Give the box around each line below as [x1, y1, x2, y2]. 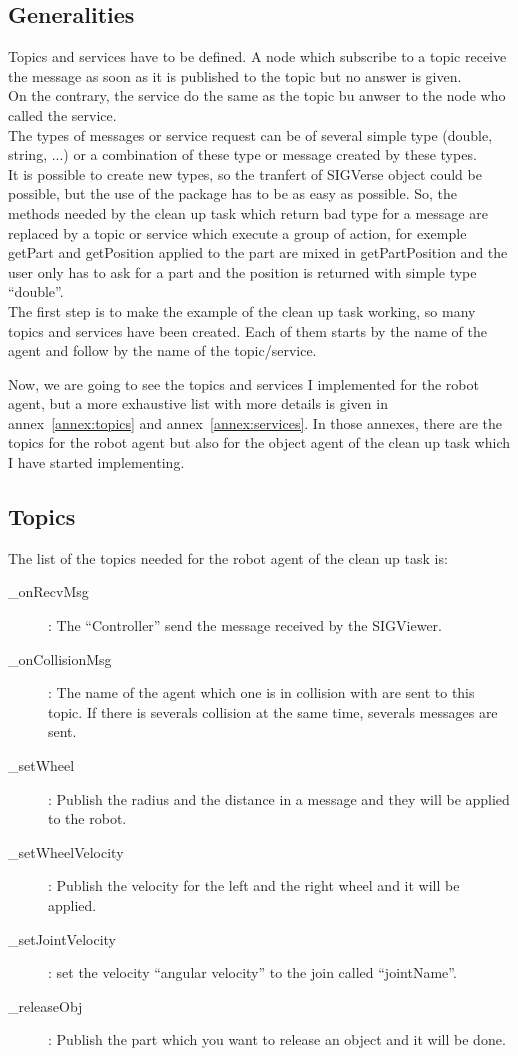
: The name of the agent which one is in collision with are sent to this [48, 682, 475, 703]
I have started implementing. [8, 452, 185, 473]
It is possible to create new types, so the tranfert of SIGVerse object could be [8, 163, 482, 184]
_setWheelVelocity [8, 841, 124, 862]
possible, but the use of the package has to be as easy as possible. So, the [8, 183, 458, 204]
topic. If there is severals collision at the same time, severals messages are [48, 701, 498, 722]
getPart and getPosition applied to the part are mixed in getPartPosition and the [8, 242, 508, 263]
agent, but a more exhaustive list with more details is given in [8, 393, 388, 414]
